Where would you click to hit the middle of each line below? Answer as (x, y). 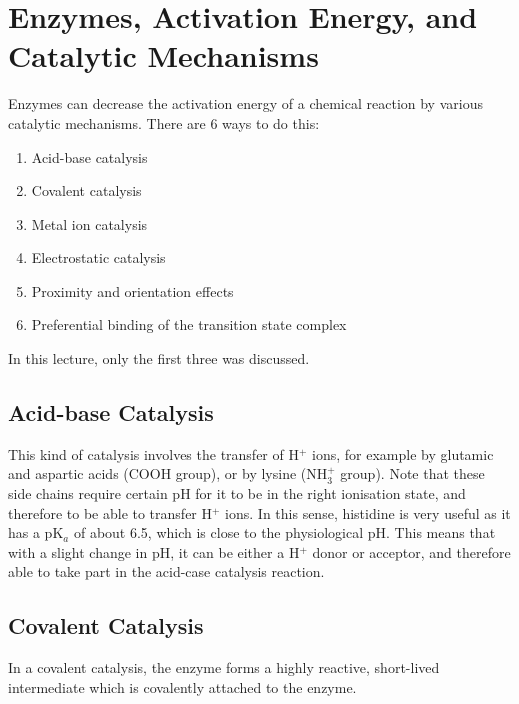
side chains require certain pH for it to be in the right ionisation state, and (237, 493)
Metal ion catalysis (89, 223)
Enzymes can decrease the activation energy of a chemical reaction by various (245, 103)
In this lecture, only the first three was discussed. (159, 358)
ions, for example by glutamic (403, 453)
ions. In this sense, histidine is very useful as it (368, 512)
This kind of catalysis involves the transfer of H (153, 453)
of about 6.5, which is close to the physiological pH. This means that (284, 532)
